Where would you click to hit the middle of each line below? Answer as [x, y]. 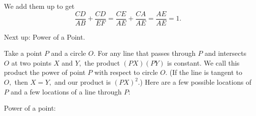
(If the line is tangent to [206, 72]
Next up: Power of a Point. [45, 36]
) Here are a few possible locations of [196, 82]
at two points [32, 62]
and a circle [68, 53]
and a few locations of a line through [66, 91]
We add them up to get [39, 6]
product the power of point [45, 72]
